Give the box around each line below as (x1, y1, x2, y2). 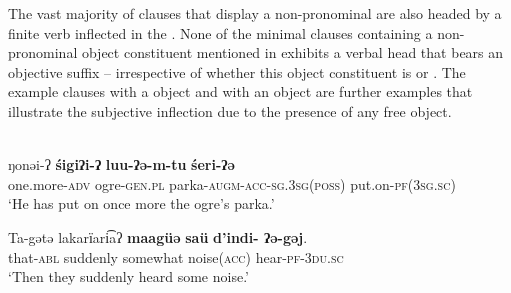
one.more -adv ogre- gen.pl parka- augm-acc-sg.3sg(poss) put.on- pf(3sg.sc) (8, 173, 456, 194)
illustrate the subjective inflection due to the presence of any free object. (8, 100, 452, 121)
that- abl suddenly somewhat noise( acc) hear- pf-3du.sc (8, 246, 344, 267)
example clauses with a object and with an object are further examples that (8, 81, 473, 102)
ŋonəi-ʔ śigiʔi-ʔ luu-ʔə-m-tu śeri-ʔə (8, 154, 235, 175)
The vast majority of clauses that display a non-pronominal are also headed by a (8, 3, 502, 23)
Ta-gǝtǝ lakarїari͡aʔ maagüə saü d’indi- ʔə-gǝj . (8, 226, 308, 247)
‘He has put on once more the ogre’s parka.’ (8, 193, 275, 214)
